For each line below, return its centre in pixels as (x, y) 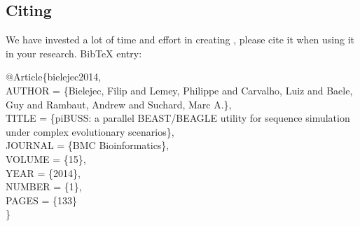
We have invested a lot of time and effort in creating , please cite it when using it (180, 40)
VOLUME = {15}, (46, 158)
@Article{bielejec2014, (54, 77)
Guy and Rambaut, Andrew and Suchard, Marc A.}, (119, 104)
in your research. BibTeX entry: (74, 53)
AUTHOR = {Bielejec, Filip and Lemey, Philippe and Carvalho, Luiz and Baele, (179, 90)
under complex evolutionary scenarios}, (90, 131)
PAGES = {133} (42, 200)
